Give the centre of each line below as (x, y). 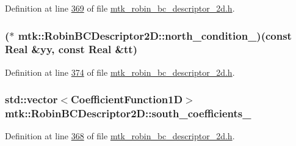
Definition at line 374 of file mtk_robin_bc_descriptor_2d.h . (120, 72)
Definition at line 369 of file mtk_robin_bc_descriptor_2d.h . (120, 8)
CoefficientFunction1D (127, 99)
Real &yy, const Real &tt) (71, 49)
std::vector (31, 99)
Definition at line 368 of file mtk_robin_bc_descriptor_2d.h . (120, 136)
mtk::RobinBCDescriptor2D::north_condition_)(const (155, 35)
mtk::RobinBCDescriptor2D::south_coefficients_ (128, 113)
